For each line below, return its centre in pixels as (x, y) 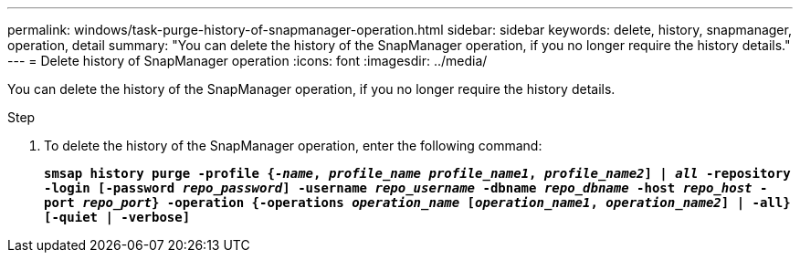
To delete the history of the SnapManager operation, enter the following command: (293, 146)
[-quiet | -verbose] (117, 217)
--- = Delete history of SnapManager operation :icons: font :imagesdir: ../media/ (247, 61)
